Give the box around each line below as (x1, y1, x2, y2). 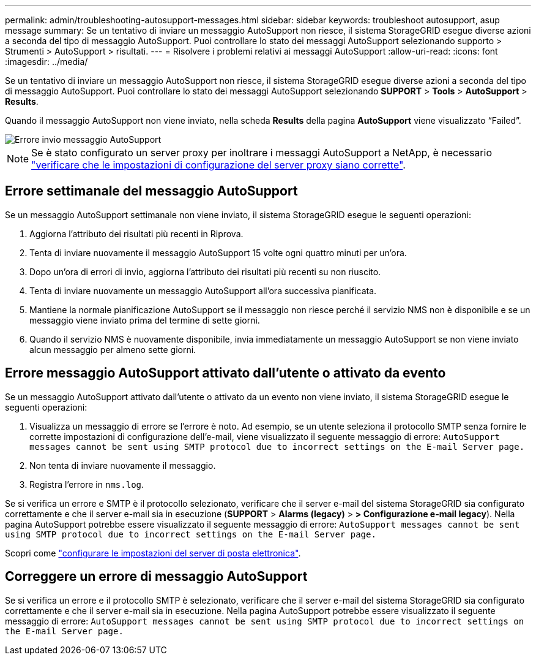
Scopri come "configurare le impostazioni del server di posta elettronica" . (5, 547, 301, 558)
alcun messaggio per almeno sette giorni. (29, 344, 196, 355)
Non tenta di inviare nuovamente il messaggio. (29, 460, 216, 471)
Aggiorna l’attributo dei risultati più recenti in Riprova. (29, 228, 244, 239)
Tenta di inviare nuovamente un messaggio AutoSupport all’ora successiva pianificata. (29, 285, 377, 296)
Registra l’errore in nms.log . (29, 479, 144, 490)
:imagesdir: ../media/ (5, 56, 88, 67)
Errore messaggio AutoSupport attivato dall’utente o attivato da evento (5, 365, 446, 381)
